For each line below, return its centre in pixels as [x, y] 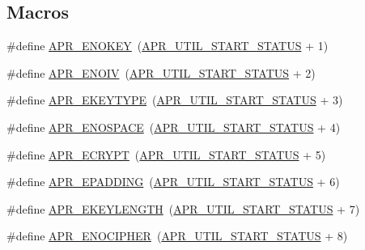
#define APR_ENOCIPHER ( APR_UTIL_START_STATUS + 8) [177, 236]
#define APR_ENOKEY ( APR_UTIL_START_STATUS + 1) [168, 46]
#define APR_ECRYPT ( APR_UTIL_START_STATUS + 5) [166, 154]
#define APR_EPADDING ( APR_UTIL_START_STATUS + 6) [173, 182]
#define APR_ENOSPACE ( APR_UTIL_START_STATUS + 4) [174, 127]
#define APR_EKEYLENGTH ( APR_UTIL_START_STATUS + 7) [183, 208]
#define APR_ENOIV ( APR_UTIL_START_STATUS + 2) [161, 72]
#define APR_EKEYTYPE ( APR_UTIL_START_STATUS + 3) [175, 100]
